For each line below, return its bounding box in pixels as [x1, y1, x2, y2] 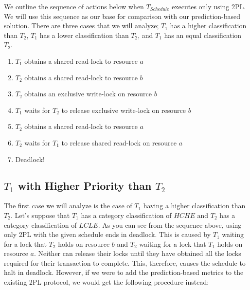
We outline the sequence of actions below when [4, 1, 144, 11]
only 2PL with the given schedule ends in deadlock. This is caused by [4, 229, 211, 239]
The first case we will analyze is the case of [4, 200, 132, 211]
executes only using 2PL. [171, 1, 246, 11]
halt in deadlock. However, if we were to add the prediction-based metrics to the [4, 267, 244, 277]
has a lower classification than [39, 30, 129, 40]
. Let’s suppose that [10, 210, 70, 220]
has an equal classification [164, 30, 242, 40]
